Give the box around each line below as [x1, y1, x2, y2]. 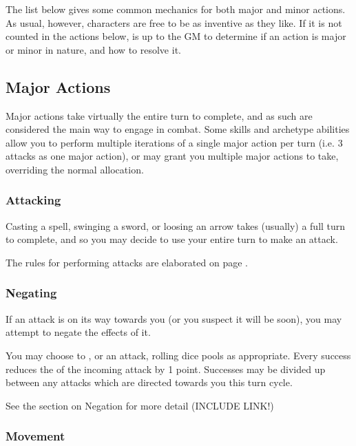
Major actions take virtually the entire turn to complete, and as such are [6, 108, 313, 123]
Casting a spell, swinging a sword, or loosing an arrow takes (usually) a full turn [6, 218, 346, 233]
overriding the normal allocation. [6, 162, 144, 176]
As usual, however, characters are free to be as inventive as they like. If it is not [6, 15, 342, 30]
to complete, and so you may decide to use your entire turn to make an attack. [6, 232, 338, 246]
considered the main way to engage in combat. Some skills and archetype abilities [6, 122, 350, 136]
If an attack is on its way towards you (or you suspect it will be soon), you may [6, 311, 342, 326]
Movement [6, 427, 65, 445]
